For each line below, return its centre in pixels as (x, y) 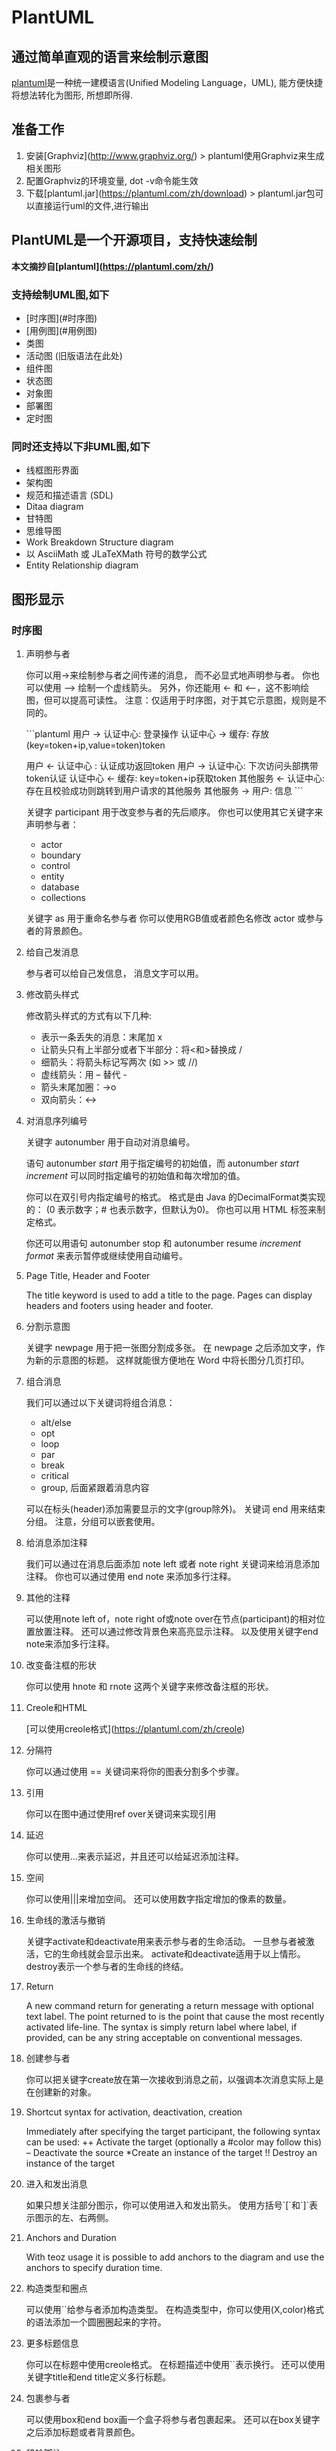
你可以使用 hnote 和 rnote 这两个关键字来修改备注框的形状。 (149, 1686)
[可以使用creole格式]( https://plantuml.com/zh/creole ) (135, 1728)
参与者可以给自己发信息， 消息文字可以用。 (114, 973)
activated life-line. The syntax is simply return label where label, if (161, 2027)
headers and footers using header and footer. (119, 1305)
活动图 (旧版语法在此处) (74, 355)
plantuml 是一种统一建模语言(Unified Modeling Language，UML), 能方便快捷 (167, 82)
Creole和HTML (56, 1707)
